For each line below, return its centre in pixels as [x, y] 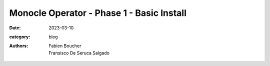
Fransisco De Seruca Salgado [79, 53]
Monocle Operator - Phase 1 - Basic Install [98, 13]
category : [20, 37]
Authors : [19, 46]
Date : [15, 28]
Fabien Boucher [65, 46]
